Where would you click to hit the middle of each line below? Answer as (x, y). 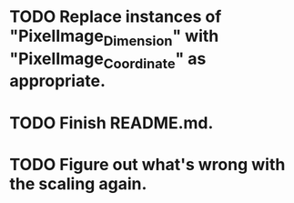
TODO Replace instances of (116, 17)
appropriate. (58, 81)
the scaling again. (78, 183)
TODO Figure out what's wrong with (147, 164)
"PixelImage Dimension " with (114, 37)
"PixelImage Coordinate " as (108, 60)
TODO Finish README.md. (112, 122)
